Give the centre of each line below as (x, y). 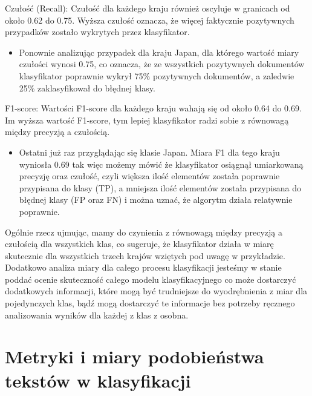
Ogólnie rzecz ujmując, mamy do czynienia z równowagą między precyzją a (144, 232)
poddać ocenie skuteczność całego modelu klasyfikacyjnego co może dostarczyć (151, 279)
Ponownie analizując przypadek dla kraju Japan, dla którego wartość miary (159, 52)
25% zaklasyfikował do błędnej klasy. (87, 87)
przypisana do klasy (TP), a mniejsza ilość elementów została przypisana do (160, 187)
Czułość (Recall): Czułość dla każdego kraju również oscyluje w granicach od (148, 8)
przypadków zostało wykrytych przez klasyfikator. (97, 32)
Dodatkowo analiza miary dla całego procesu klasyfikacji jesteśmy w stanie (143, 267)
